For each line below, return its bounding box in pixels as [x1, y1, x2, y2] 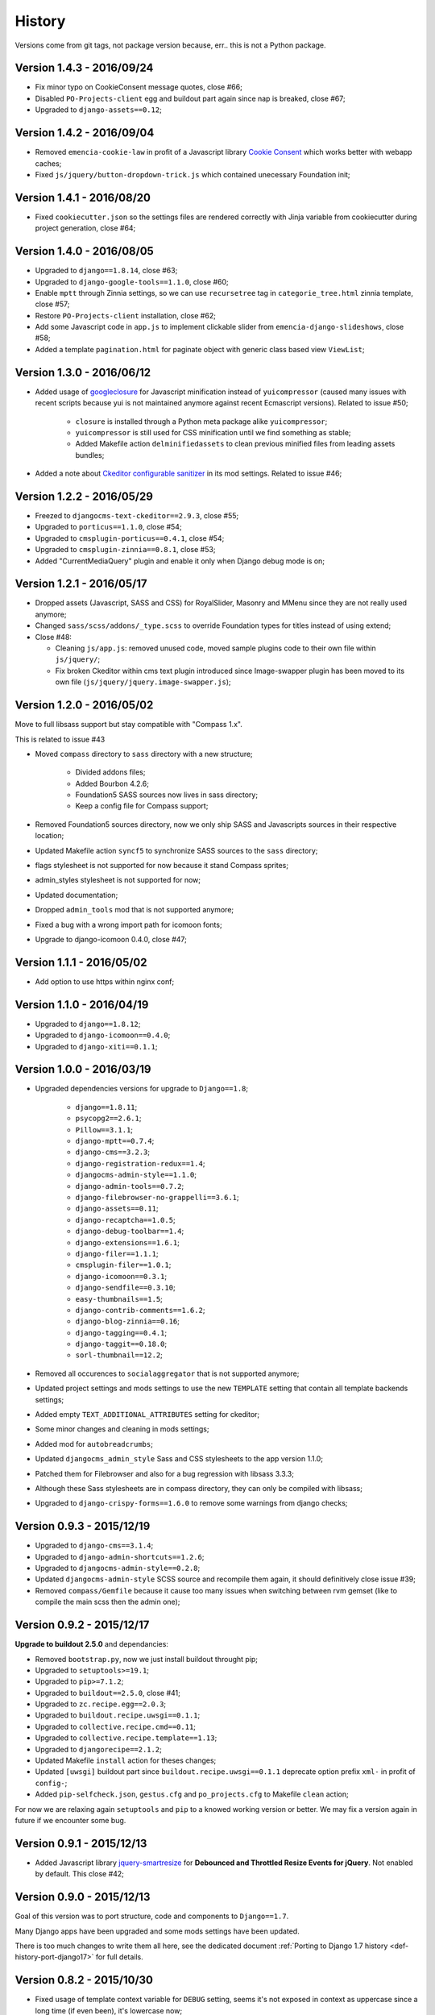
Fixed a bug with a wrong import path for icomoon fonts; [35, 920, 222, 929]
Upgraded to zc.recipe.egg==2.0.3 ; [35, 1699, 167, 1709]
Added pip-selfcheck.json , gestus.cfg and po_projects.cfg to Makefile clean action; [35, 1789, 350, 1799]
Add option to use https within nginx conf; [35, 976, 175, 987]
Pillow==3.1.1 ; [75, 1124, 133, 1134]
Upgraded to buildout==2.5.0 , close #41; [35, 1688, 180, 1697]
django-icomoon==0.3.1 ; [75, 1271, 168, 1281]
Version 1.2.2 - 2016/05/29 [14, 489, 153, 503]
